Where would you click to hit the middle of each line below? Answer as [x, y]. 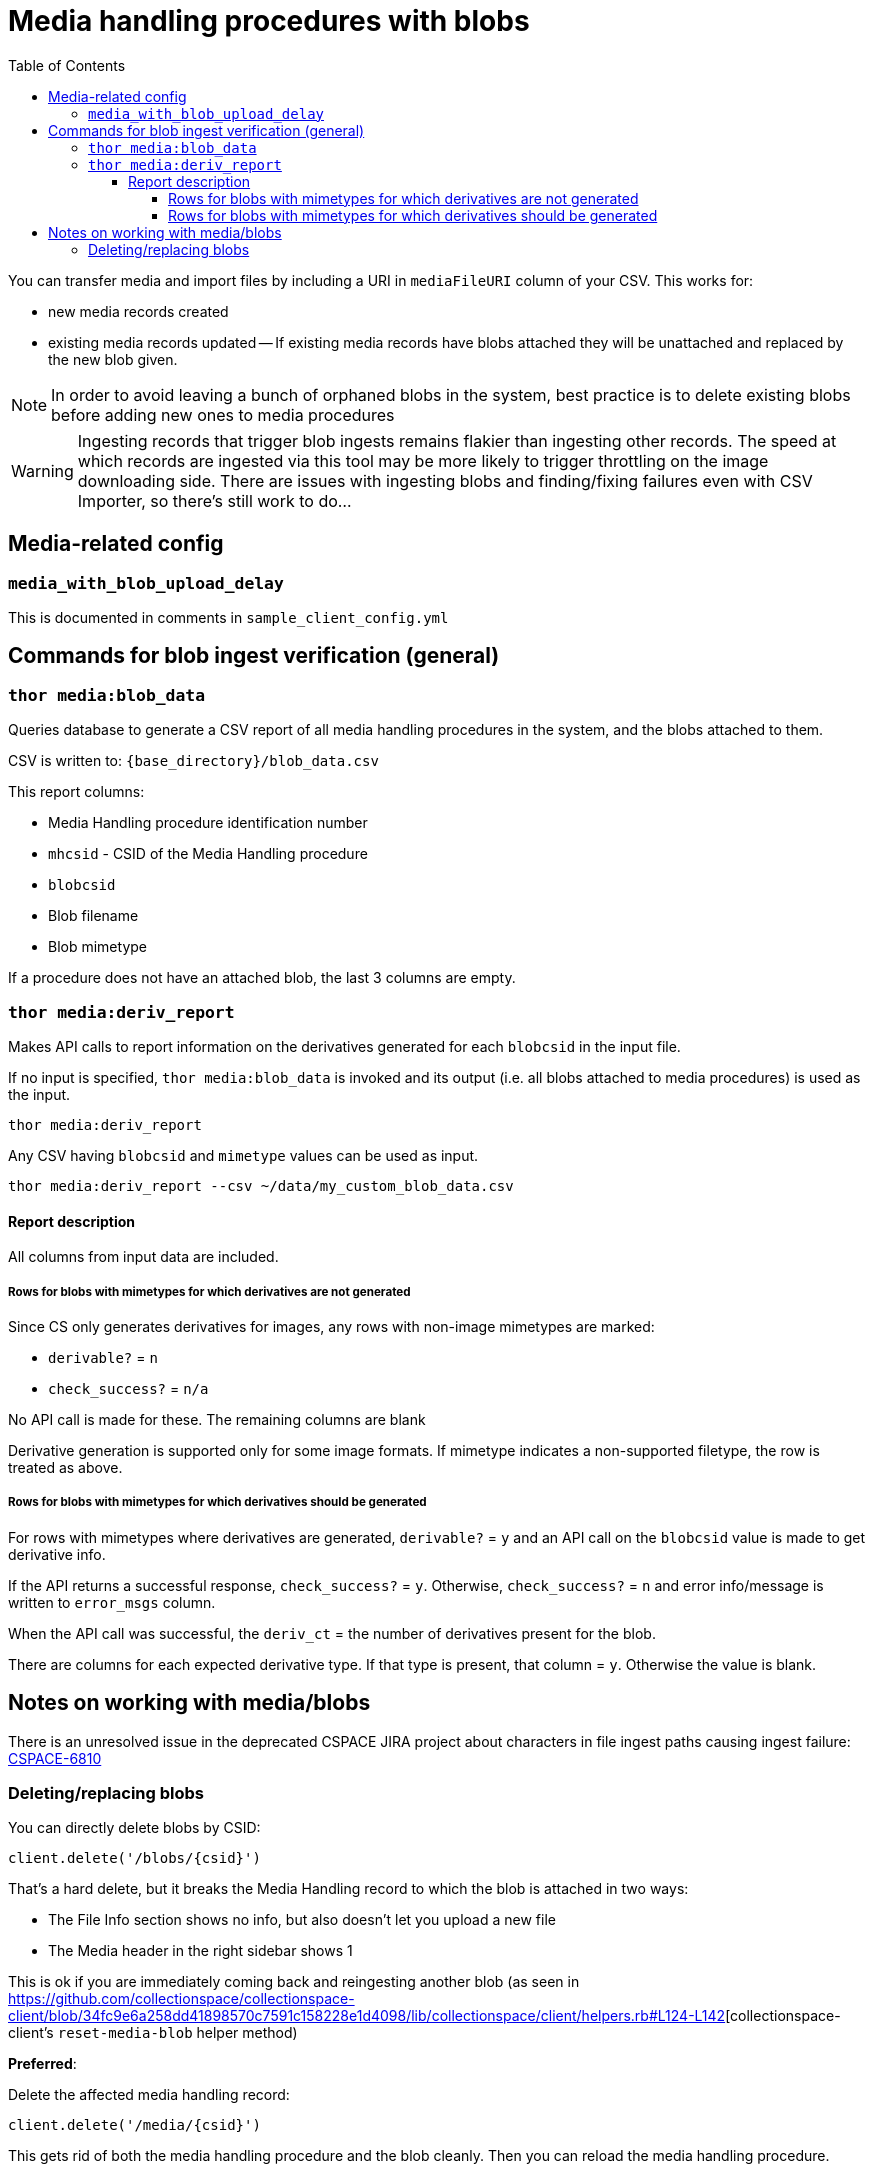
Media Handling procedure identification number [208, 823]
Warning [42, 470]
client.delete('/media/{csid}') [134, 2125]
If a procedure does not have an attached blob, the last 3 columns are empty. [262, 978]
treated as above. [65, 1467]
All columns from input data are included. [143, 1257]
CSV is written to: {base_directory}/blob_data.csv [193, 761]
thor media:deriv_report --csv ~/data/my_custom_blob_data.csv [261, 1185]
